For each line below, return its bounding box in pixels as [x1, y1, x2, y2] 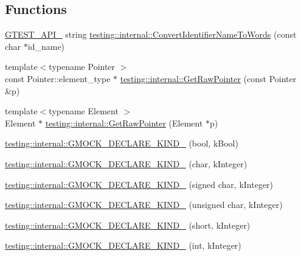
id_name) [27, 40, 65, 52]
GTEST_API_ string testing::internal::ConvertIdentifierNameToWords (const [5, 28, 297, 41]
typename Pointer [49, 60, 116, 73]
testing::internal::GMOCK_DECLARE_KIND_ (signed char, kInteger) [5, 178, 274, 190]
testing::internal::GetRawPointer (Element [45, 116, 203, 129]
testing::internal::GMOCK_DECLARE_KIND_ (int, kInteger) [5, 239, 241, 252]
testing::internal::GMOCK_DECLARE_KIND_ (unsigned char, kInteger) [5, 198, 283, 211]
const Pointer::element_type [5, 72, 111, 85]
